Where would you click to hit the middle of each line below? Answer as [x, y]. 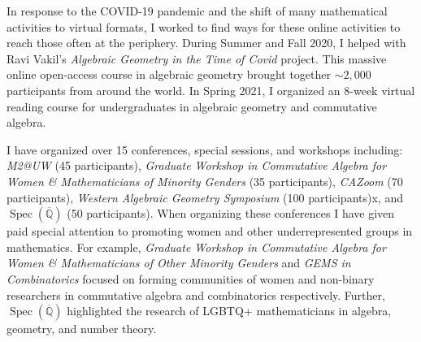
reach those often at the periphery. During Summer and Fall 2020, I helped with [206, 43]
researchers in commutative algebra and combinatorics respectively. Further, [196, 294]
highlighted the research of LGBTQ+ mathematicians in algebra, [229, 311]
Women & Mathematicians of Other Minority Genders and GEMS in [179, 263]
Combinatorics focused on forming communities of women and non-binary [191, 278]
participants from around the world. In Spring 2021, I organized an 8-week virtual [211, 90]
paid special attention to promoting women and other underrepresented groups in [210, 231]
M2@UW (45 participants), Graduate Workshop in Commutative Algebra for [197, 165]
